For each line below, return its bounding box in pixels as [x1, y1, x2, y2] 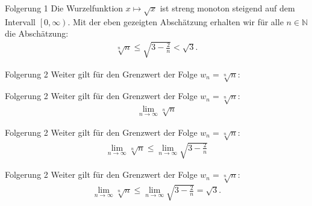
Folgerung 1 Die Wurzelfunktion [5, 2, 123, 14]
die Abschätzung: [5, 27, 69, 40]
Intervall [5, 15, 36, 28]
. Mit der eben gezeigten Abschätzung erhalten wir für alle [67, 15, 284, 28]
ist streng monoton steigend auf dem [160, 2, 295, 14]
